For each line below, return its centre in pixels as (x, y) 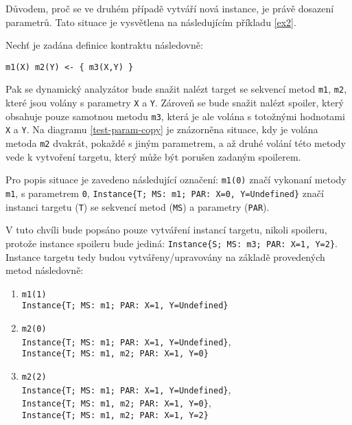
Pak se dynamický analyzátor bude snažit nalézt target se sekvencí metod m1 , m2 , (176, 89)
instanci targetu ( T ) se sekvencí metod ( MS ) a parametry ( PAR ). (138, 206)
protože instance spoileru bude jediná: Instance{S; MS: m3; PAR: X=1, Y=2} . (172, 243)
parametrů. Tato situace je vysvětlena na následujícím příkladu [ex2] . (151, 22)
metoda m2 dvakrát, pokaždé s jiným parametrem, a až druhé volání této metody (176, 143)
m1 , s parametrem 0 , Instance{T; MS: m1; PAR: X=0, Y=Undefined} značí (165, 193)
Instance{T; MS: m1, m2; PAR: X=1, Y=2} (115, 415)
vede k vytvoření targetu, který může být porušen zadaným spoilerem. (153, 156)
